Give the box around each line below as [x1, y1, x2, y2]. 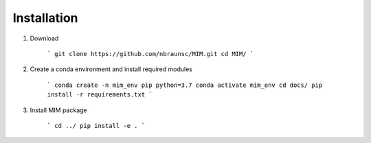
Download [30, 34, 59, 42]
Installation [12, 10, 78, 25]
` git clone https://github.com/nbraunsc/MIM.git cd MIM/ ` [47, 50, 254, 57]
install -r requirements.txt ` [47, 91, 153, 99]
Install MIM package [30, 106, 87, 114]
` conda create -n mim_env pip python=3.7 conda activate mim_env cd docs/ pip [47, 81, 323, 89]
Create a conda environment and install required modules [30, 65, 192, 73]
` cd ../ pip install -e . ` [47, 122, 146, 129]
